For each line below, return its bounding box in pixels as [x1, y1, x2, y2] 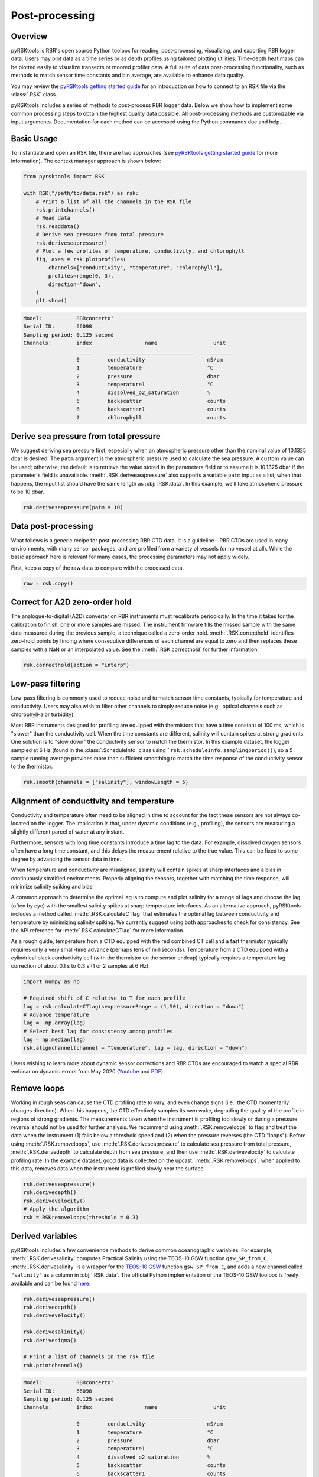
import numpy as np [23, 978, 80, 985]
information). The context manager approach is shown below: [11, 157, 161, 165]
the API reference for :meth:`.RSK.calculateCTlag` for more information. [11, 926, 185, 933]
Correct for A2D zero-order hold [11, 597, 132, 607]
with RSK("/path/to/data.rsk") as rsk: [23, 190, 139, 197]
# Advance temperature [23, 1011, 89, 1019]
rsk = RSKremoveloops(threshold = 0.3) [23, 1214, 139, 1221]
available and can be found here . [11, 1280, 91, 1287]
